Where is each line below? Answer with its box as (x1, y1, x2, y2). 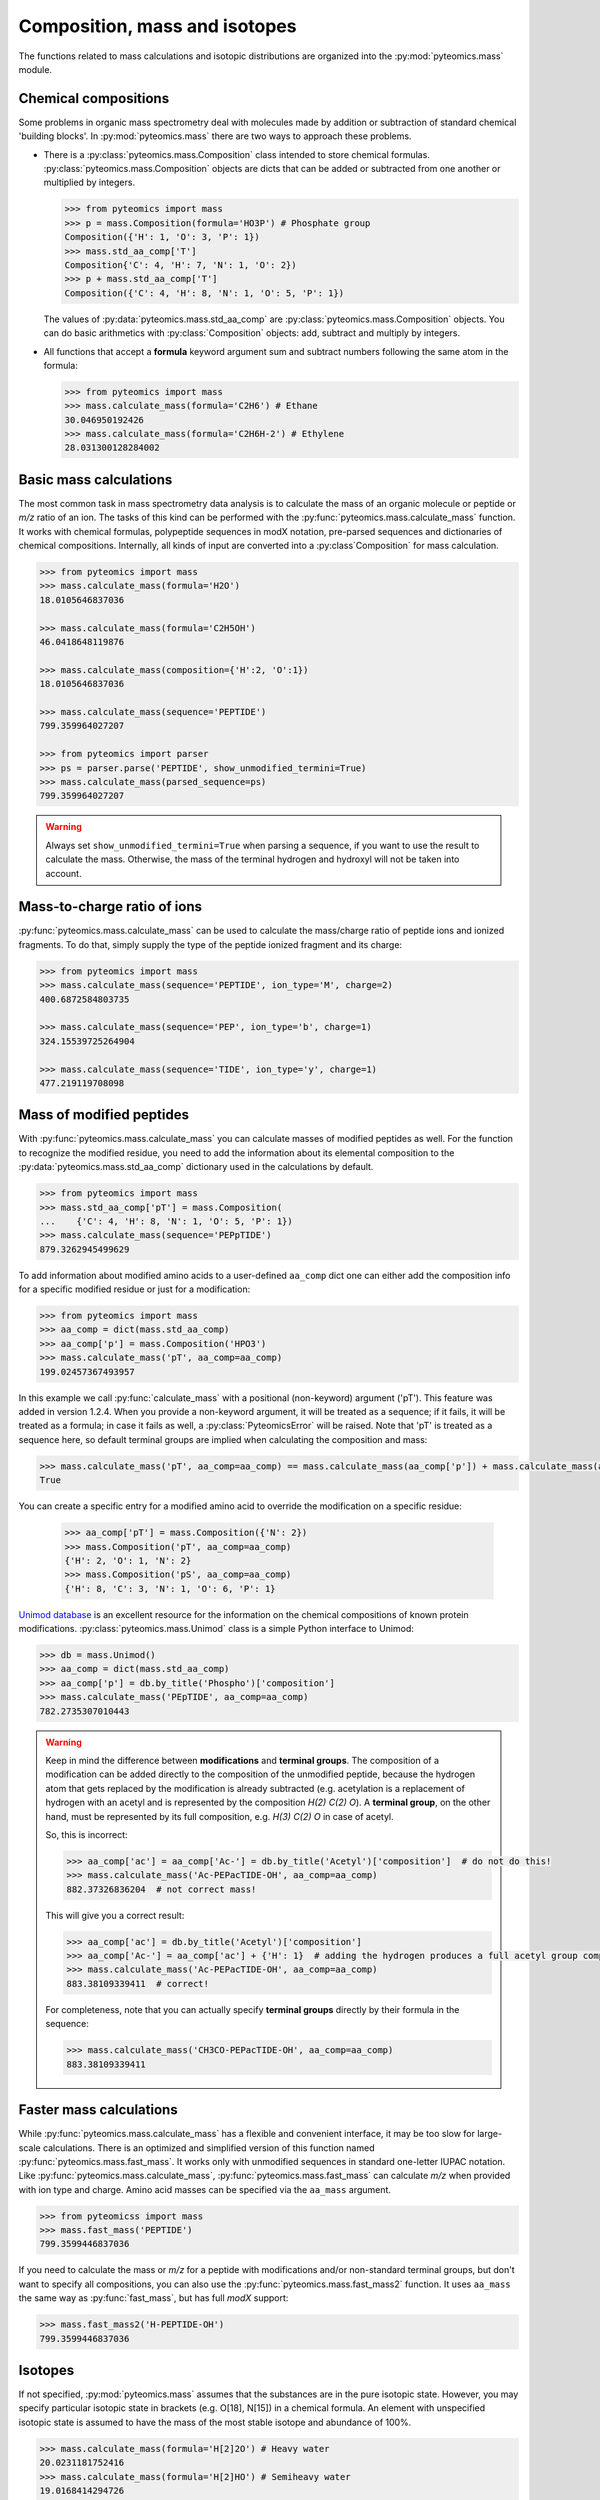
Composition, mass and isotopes (18, 15, 297, 37)
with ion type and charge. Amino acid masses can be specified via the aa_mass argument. (18, 2183, 392, 2195)
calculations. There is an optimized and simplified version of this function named (42, 2141, 375, 2154)
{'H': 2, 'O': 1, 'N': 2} (64, 1555, 192, 1566)
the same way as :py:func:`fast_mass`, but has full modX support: (18, 2292, 289, 2304)
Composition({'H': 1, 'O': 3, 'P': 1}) (64, 231, 260, 243)
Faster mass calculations (18, 2101, 179, 2119)
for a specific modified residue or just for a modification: (18, 1283, 251, 1295)
